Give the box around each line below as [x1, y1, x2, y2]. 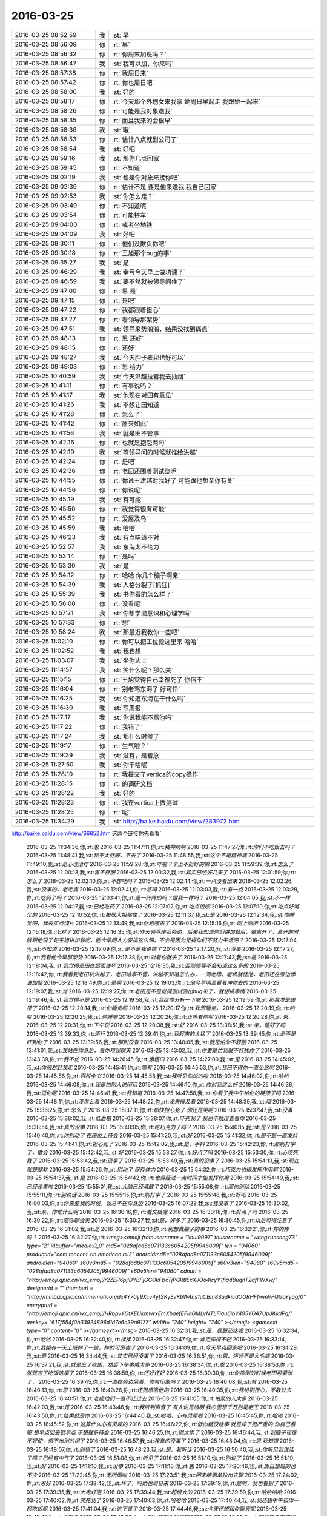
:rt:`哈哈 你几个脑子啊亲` [112, 571, 180, 579]
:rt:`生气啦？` [112, 742, 148, 750]
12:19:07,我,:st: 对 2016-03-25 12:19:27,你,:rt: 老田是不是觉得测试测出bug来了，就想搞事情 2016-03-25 [26, 987, 277, 994]
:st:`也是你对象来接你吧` [112, 173, 180, 181]
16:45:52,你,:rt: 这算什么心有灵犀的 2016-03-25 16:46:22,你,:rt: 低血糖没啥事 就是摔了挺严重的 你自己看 [43, 1420, 296, 1427]
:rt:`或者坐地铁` [112, 220, 154, 229]
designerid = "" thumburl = [26, 1284, 94, 1292]
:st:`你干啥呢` [112, 760, 150, 769]
